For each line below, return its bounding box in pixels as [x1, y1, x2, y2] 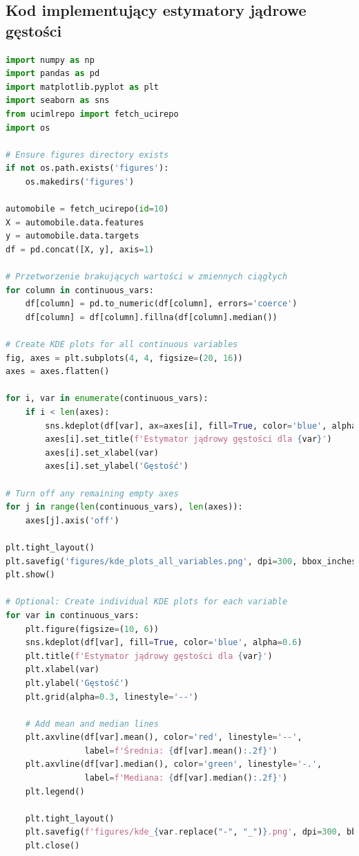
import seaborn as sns [6, 95, 110, 106]
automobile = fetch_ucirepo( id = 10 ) [6, 204, 169, 214]
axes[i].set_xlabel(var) [45, 447, 159, 458]
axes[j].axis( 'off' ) [25, 515, 119, 525]
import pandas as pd [6, 68, 100, 79]
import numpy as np [6, 55, 95, 65]
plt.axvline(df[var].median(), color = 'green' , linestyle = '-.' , [25, 759, 322, 770]
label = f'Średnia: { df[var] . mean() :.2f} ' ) [84, 745, 278, 756]
